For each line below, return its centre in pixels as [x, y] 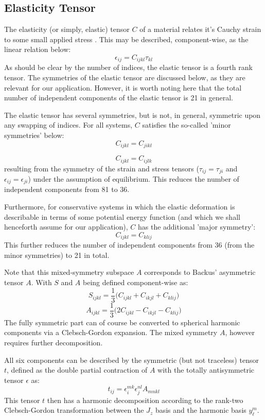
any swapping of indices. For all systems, [68, 125]
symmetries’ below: [34, 135]
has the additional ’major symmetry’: [197, 227]
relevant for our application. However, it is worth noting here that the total [123, 87]
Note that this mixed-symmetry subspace [69, 272]
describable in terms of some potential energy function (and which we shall [122, 216]
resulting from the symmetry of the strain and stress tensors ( [102, 168]
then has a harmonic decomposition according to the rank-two [145, 400]
